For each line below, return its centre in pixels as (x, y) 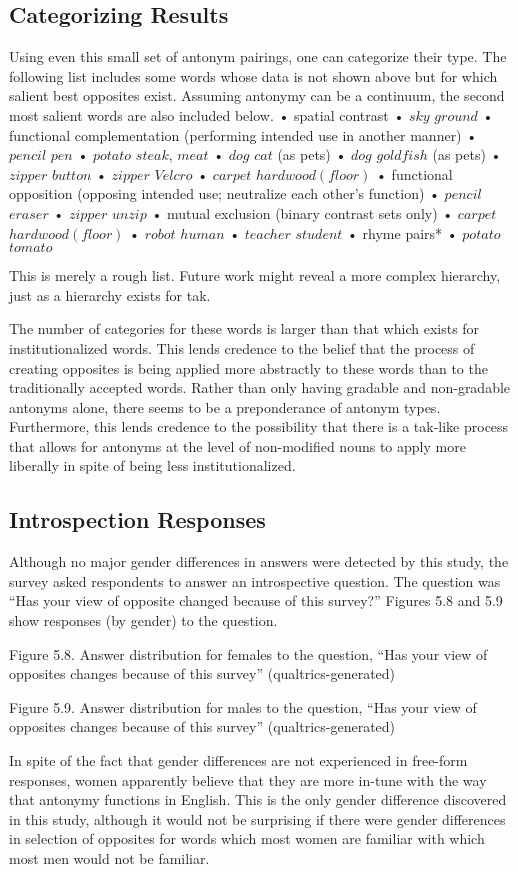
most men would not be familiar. (109, 858)
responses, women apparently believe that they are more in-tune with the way (248, 779)
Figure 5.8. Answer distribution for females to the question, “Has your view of (248, 653)
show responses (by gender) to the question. (143, 620)
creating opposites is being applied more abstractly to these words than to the (248, 367)
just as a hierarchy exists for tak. (110, 294)
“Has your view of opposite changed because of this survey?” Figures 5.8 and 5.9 (256, 600)
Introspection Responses (137, 519)
